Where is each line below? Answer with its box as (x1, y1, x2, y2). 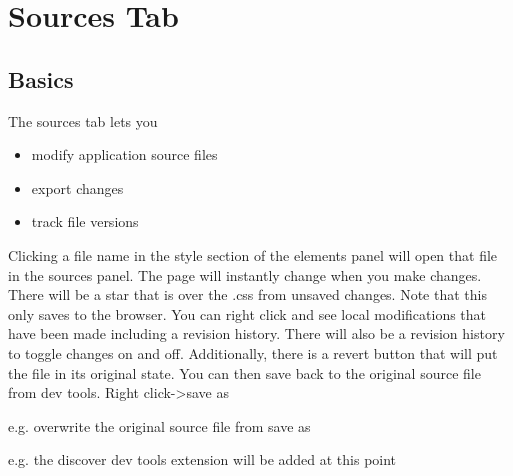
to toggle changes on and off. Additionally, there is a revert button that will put (8, 342, 498, 363)
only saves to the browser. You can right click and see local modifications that (8, 303, 487, 324)
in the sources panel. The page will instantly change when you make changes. (8, 264, 482, 285)
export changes (31, 177, 124, 198)
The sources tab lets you (8, 110, 158, 131)
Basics (8, 63, 74, 94)
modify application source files (31, 144, 218, 165)
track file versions (31, 211, 139, 232)
